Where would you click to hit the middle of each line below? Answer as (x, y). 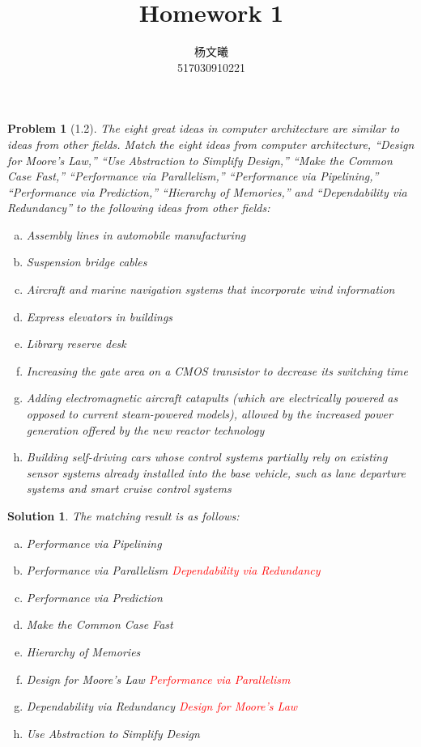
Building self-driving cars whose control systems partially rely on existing (207, 457)
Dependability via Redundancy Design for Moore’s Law (162, 706)
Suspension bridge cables (87, 262)
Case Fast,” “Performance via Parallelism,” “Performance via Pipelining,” (193, 176)
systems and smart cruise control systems (129, 488)
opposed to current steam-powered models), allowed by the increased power (209, 414)
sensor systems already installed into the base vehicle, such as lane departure (216, 472)
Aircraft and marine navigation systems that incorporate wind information (210, 289)
